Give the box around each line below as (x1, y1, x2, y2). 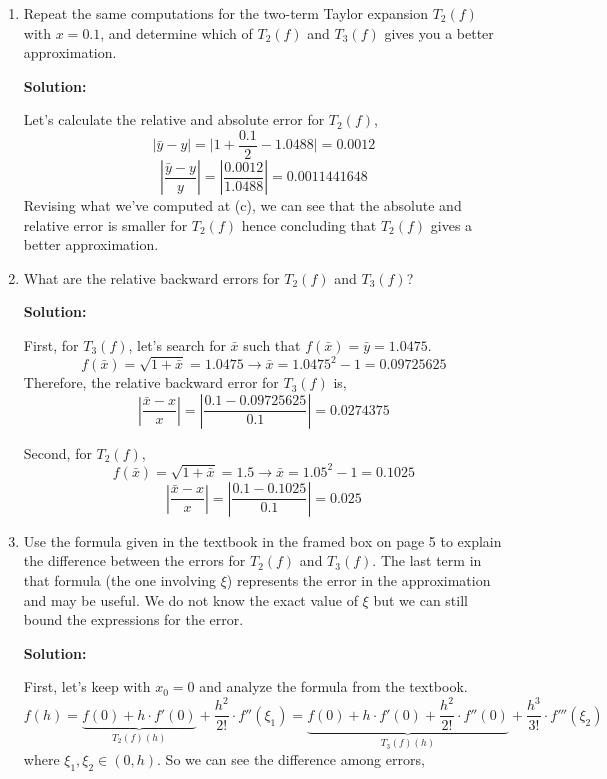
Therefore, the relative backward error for (23, 372, 279, 393)
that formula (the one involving (23, 569, 216, 590)
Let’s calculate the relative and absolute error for (23, 109, 325, 130)
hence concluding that (241, 214, 377, 235)
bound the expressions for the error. (23, 609, 244, 630)
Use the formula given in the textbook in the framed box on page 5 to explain (23, 530, 502, 551)
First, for (23, 335, 79, 355)
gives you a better (384, 22, 494, 43)
